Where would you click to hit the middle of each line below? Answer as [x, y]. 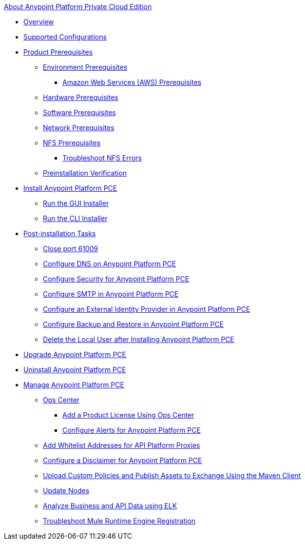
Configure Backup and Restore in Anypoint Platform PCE [133, 324]
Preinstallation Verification [85, 173]
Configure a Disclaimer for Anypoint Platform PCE [123, 460]
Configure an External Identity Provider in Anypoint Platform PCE [147, 309]
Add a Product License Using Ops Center [128, 415]
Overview [39, 22]
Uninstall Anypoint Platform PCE [75, 370]
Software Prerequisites [79, 112]
